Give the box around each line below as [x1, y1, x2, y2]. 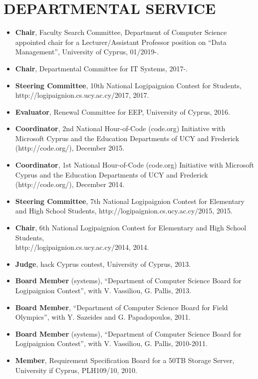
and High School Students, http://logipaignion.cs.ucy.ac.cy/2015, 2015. [15, 205, 233, 216]
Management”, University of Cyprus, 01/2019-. [15, 46, 159, 57]
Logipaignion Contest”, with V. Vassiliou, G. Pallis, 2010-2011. [15, 338, 208, 349]
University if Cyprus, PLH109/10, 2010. [15, 365, 137, 375]
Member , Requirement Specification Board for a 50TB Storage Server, [15, 355, 235, 365]
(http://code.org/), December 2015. [15, 143, 125, 153]
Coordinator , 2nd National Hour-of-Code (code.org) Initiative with [15, 123, 226, 134]
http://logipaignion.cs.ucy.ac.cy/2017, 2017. [15, 90, 149, 100]
